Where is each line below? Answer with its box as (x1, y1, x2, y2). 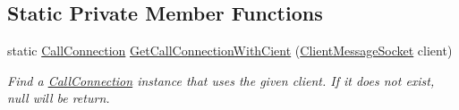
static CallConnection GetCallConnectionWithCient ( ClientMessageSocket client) (7, 41, 453, 60)
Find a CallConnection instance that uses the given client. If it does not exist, (7, 71, 435, 89)
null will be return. (7, 89, 110, 107)
